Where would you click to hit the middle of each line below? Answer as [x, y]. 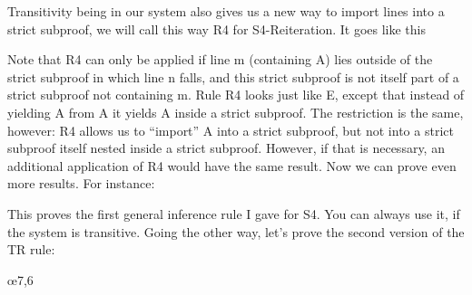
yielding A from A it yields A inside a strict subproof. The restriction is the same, [236, 112]
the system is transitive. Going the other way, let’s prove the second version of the [236, 231]
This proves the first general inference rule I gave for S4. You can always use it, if [234, 213]
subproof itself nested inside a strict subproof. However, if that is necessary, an [226, 148]
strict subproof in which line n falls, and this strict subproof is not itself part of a [233, 76]
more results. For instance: [81, 183]
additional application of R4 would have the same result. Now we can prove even [232, 165]
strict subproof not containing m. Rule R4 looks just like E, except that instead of [236, 95]
